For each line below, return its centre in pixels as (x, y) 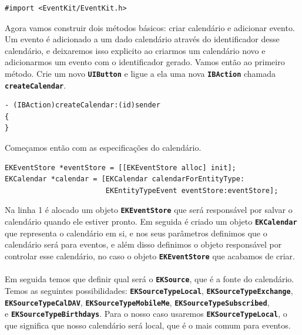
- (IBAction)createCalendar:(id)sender (83, 105)
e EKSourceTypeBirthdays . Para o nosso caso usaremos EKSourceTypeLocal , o (146, 314)
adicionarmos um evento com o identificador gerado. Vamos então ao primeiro (145, 62)
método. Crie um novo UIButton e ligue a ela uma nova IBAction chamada (140, 73)
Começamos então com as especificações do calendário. (103, 148)
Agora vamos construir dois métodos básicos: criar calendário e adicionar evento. (150, 27)
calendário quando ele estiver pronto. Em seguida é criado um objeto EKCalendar (151, 221)
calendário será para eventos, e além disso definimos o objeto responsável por (143, 244)
